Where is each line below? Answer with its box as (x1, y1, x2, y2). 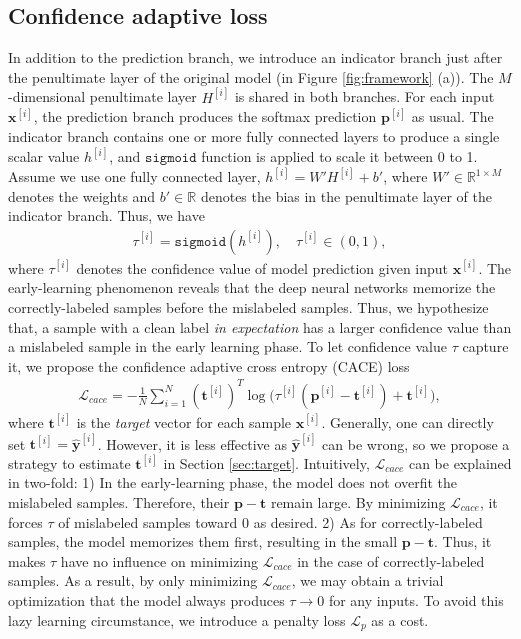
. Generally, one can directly (321, 411, 494, 432)
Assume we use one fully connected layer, (8, 166, 261, 187)
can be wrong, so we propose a (322, 433, 510, 454)
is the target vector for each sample (76, 411, 292, 432)
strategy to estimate (8, 452, 131, 473)
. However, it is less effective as (97, 433, 287, 454)
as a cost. (371, 609, 429, 630)
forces (8, 511, 43, 532)
